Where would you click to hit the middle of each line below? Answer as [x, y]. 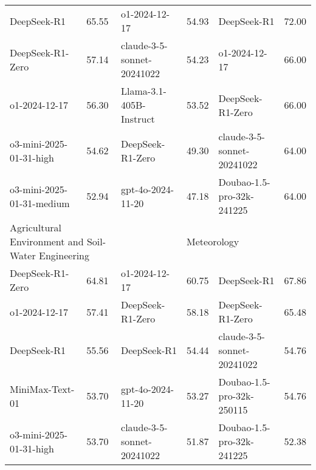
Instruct [138, 119]
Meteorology [213, 241]
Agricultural [36, 227]
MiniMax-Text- [42, 389]
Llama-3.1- [144, 91]
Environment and [47, 241]
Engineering [64, 255]
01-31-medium [40, 203]
